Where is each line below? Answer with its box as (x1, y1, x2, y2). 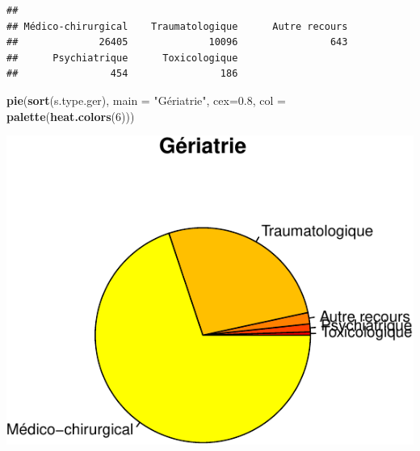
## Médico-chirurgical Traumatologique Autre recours (6, 20, 348, 32)
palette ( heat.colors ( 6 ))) (6, 107, 135, 124)
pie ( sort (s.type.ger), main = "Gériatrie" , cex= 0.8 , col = (6, 91, 286, 108)
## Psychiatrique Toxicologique (6, 52, 238, 64)
